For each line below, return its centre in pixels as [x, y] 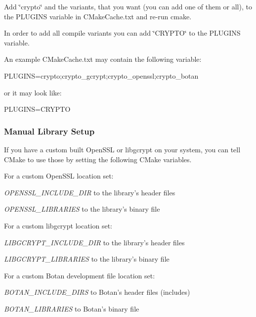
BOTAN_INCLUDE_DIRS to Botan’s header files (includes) [97, 292]
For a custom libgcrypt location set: [58, 225]
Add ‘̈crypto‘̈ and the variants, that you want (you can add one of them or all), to [128, 6]
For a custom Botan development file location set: [80, 275]
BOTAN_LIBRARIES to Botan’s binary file [72, 308]
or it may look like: [33, 92]
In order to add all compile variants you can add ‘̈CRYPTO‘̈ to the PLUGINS [122, 33]
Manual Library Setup [49, 131]
